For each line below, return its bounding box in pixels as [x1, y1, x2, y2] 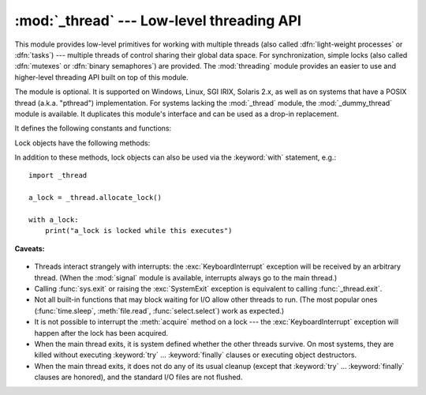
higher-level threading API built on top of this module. [14, 72, 189, 82]
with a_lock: [28, 216, 79, 224]
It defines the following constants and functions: [14, 123, 172, 134]
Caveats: [14, 243, 45, 253]
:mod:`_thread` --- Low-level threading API [14, 12, 301, 29]
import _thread [28, 171, 88, 180]
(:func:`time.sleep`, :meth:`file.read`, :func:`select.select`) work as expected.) [34, 306, 285, 315]
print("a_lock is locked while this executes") [44, 226, 233, 235]
